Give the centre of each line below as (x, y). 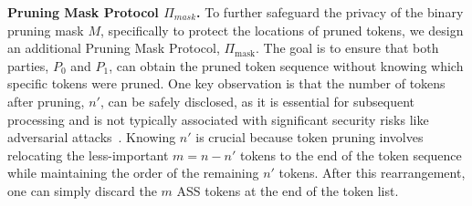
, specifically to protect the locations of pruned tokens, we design (282, 30)
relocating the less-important (88, 154)
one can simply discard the (82, 190)
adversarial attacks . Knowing (92, 137)
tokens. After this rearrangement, (372, 173)
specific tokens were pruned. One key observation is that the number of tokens (226, 83)
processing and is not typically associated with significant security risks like (218, 119)
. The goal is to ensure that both (347, 48)
